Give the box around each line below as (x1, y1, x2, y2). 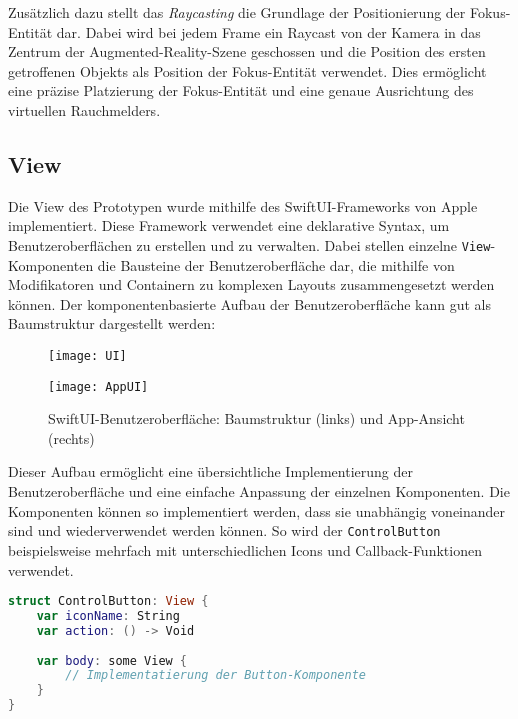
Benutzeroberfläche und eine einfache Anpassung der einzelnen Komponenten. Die (8, 481, 510, 502)
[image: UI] (48, 348, 127, 363)
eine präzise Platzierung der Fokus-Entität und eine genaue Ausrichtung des (8, 80, 474, 101)
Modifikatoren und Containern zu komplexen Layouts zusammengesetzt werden (8, 274, 495, 295)
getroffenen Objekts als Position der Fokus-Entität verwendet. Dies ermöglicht (8, 60, 487, 81)
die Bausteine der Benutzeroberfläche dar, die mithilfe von (97, 254, 455, 275)
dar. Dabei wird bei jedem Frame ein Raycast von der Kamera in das (56, 21, 481, 42)
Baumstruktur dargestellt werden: (8, 313, 216, 334)
